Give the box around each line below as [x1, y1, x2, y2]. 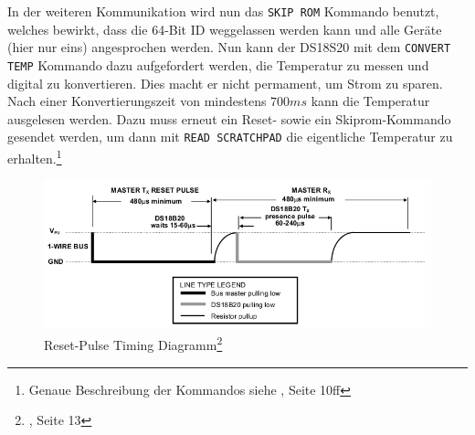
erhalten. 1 [7, 146, 62, 167]
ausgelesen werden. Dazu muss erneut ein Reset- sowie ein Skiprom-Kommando [7, 109, 451, 128]
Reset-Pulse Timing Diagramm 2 [44, 333, 223, 355]
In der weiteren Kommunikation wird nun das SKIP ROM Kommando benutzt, [7, 2, 439, 20]
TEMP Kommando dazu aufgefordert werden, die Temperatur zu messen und [7, 55, 429, 74]
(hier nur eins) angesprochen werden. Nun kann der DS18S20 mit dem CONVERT [7, 37, 451, 57]
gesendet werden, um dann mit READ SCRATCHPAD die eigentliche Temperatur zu [7, 127, 453, 146]
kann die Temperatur [311, 91, 430, 111]
